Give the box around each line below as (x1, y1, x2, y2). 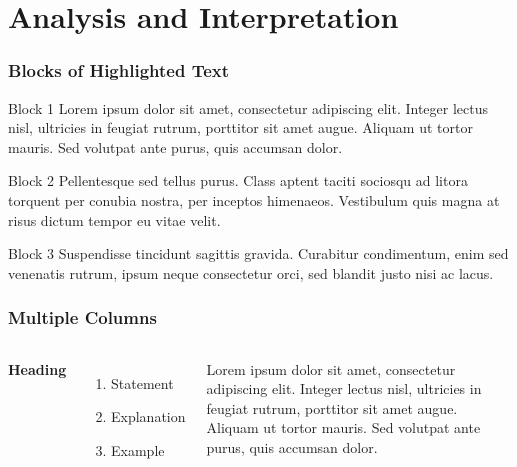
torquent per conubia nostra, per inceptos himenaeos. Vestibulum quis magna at (8, 189, 500, 210)
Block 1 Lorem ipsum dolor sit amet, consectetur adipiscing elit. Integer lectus (8, 97, 488, 118)
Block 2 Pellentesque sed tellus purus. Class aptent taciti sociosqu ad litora (8, 170, 468, 191)
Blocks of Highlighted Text (8, 58, 230, 83)
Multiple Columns (8, 305, 157, 330)
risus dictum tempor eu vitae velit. (8, 209, 221, 230)
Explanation (111, 406, 186, 427)
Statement (111, 372, 174, 393)
